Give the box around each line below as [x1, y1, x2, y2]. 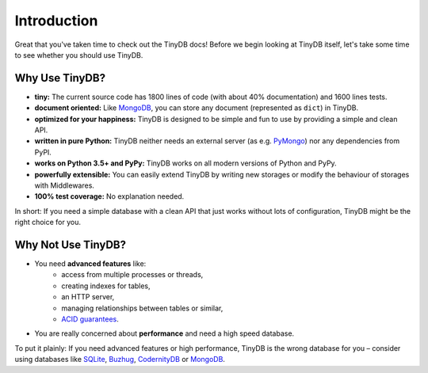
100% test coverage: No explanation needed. [34, 192, 185, 201]
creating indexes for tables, [61, 281, 151, 291]
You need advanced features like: [34, 259, 147, 268]
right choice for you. [14, 218, 82, 227]
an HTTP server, [61, 292, 115, 302]
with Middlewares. [34, 181, 95, 190]
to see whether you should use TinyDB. [14, 50, 143, 59]
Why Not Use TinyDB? [14, 238, 127, 251]
